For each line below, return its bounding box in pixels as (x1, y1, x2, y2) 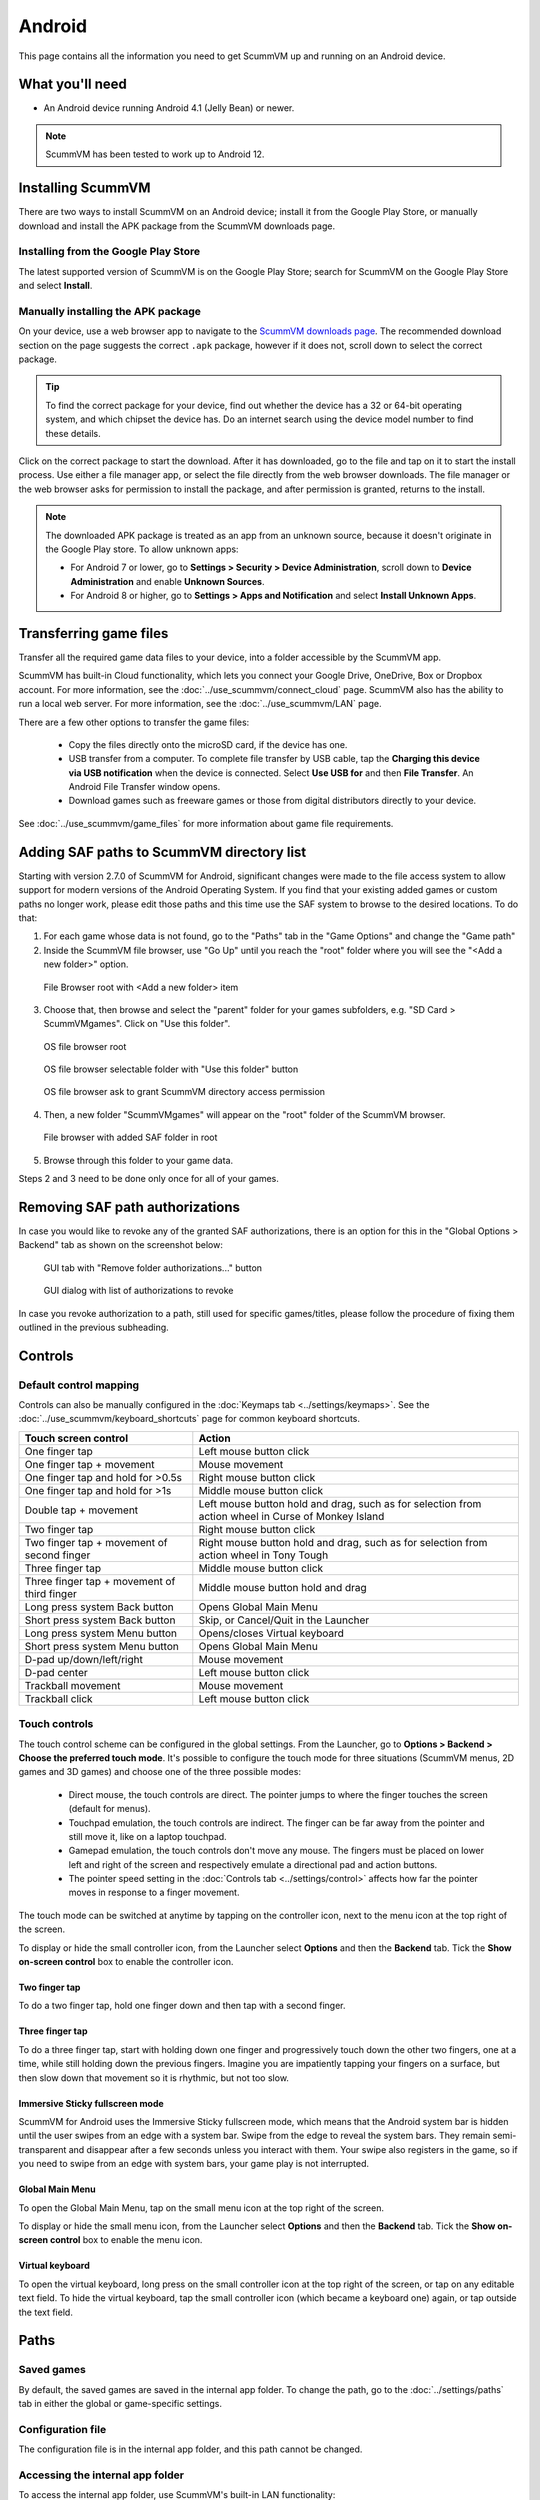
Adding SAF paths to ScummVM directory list (18, 843, 307, 860)
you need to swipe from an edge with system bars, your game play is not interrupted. (18, 2158, 370, 2170)
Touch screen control (24, 1431, 129, 1445)
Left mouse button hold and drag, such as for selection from (198, 1496, 482, 1510)
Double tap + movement (24, 1503, 139, 1517)
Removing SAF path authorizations (18, 1198, 240, 1215)
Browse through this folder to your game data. (43, 1154, 234, 1166)
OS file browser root (43, 1040, 127, 1052)
